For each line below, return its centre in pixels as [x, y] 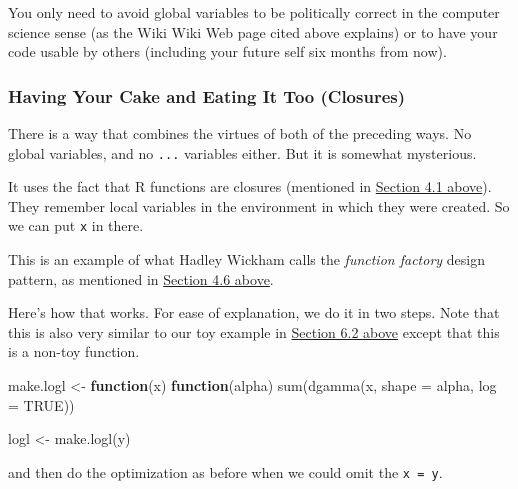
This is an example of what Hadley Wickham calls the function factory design [246, 259]
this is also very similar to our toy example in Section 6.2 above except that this [254, 331]
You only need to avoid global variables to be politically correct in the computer [254, 12]
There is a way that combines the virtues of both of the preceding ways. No [240, 133]
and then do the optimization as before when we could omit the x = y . [225, 471]
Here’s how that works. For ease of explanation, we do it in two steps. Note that [254, 312]
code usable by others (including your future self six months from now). [227, 51]
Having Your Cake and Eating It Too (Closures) [207, 95]
